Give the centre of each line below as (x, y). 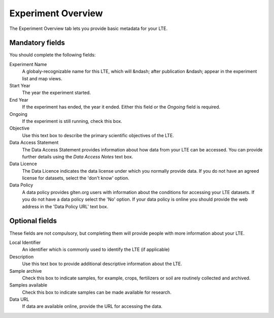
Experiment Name (28, 64)
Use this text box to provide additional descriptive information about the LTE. (102, 264)
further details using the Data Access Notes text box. (78, 156)
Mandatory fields (37, 43)
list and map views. (42, 78)
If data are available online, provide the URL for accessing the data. (92, 306)
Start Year (20, 86)
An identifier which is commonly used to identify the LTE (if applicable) (96, 249)
